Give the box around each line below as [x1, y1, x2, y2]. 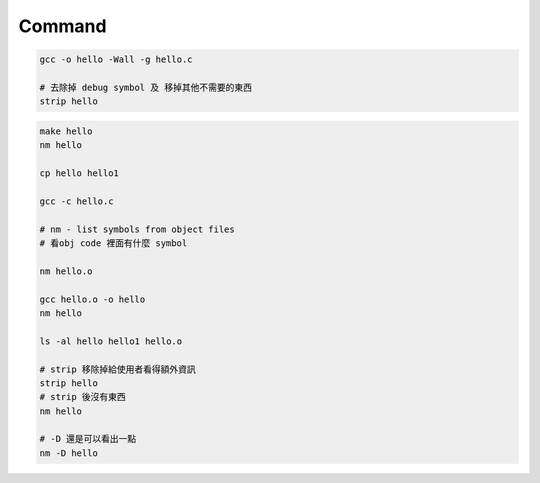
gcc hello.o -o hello [39, 293, 146, 305]
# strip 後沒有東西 [39, 391, 127, 403]
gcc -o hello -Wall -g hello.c [39, 54, 194, 65]
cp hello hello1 [39, 168, 120, 179]
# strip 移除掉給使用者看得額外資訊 [39, 363, 197, 375]
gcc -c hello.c [39, 195, 114, 207]
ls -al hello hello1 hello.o [39, 335, 183, 347]
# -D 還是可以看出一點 [39, 433, 137, 445]
